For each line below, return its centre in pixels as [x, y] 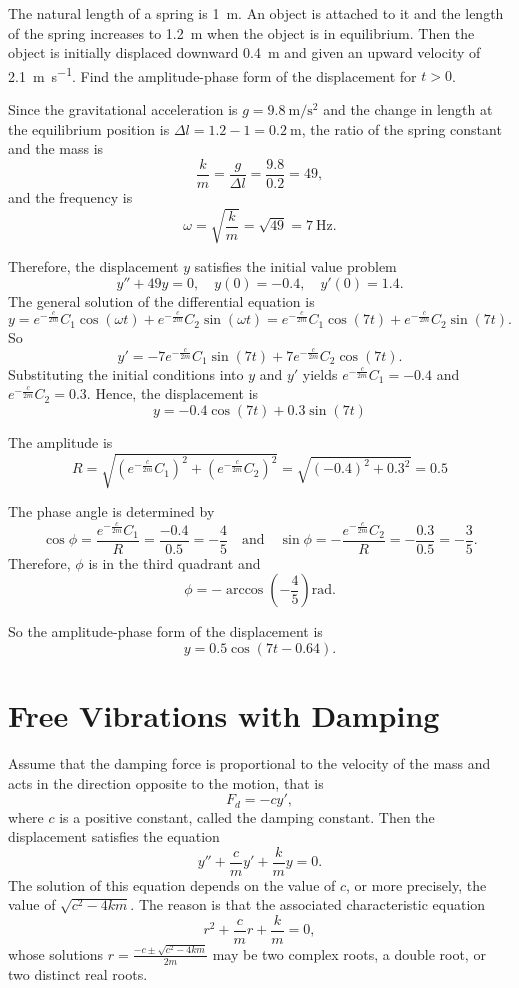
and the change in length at [408, 109]
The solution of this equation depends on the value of [172, 884]
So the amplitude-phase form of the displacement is [165, 631]
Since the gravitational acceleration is [123, 109]
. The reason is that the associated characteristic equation [308, 904]
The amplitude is [60, 441]
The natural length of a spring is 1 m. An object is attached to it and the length [256, 13]
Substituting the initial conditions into [126, 373]
